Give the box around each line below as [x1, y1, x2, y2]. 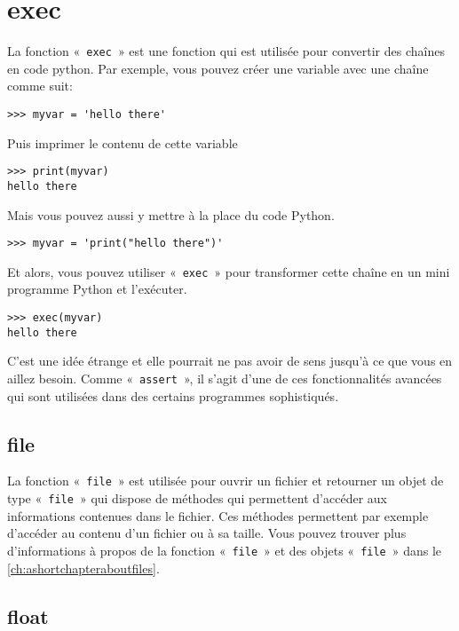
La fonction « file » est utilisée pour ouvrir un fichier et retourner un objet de [7, 471, 444, 490]
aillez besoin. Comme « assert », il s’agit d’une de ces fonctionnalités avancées [7, 368, 442, 387]
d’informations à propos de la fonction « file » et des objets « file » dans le [7, 540, 442, 559]
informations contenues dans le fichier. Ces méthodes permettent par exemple [7, 506, 429, 525]
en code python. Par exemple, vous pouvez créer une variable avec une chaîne [7, 59, 429, 77]
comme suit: [7, 76, 73, 95]
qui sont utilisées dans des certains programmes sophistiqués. [7, 386, 339, 405]
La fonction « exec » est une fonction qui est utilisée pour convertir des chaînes [7, 42, 445, 60]
